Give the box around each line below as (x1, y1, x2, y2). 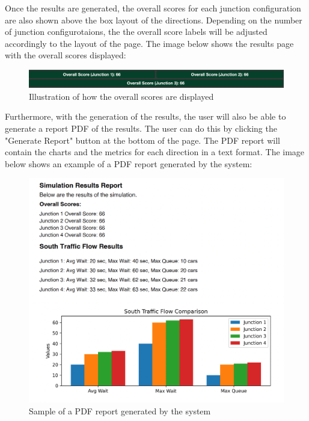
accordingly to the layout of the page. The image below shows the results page (5, 37, 294, 49)
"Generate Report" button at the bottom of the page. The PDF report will (5, 134, 280, 146)
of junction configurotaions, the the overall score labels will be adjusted (5, 25, 268, 38)
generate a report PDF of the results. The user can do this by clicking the (5, 121, 277, 134)
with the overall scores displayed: (5, 49, 126, 61)
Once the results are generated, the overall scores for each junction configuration (5, 2, 301, 14)
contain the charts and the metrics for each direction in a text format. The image (5, 146, 305, 158)
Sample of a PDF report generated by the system (29, 405, 211, 417)
